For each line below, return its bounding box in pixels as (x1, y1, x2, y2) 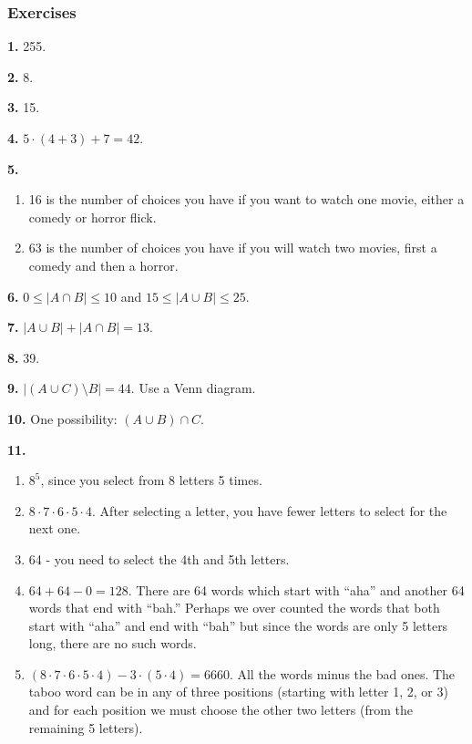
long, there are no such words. (28, 634, 197, 653)
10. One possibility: (7, 408, 118, 428)
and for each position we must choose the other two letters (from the (28, 700, 413, 719)
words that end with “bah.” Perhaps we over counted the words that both (28, 598, 440, 617)
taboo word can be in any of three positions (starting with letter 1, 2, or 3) (28, 682, 448, 701)
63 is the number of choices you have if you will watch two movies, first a (28, 238, 437, 257)
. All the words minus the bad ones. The (229, 664, 456, 683)
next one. (28, 519, 81, 538)
